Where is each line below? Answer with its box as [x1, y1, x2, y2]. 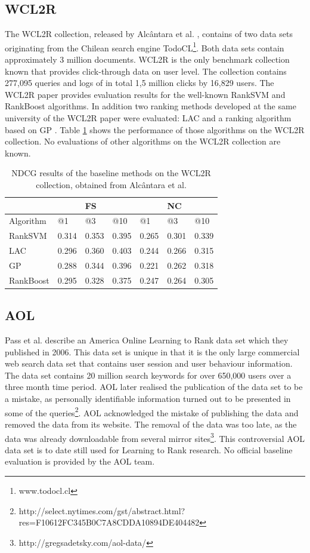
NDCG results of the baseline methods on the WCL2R [11, 167, 211, 179]
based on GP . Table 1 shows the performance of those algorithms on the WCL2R [5, 123, 305, 136]
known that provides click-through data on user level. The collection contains [5, 64, 287, 77]
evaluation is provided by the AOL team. [5, 455, 155, 468]
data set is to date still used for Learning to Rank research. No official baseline [5, 443, 293, 456]
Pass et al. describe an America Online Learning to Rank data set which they [5, 334, 289, 346]
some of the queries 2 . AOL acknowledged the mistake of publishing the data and [5, 404, 299, 419]
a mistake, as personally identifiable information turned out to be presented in [5, 392, 291, 405]
